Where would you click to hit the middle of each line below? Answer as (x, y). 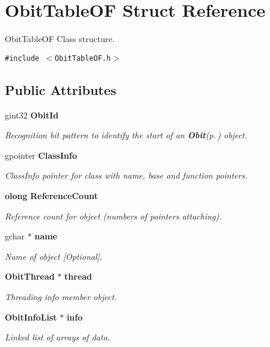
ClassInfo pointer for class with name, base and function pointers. (126, 175)
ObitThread (30, 276)
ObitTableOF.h (83, 58)
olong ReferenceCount (51, 195)
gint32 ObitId (32, 115)
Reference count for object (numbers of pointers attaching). (113, 216)
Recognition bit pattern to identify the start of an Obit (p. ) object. (126, 135)
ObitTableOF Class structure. (60, 39)
